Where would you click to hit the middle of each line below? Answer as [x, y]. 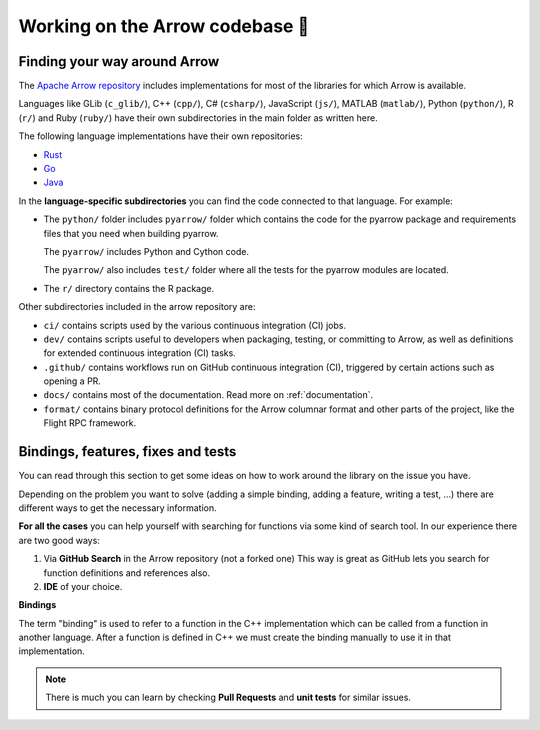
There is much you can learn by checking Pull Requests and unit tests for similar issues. [228, 697]
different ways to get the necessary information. [117, 507]
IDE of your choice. [83, 586]
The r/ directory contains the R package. [129, 288]
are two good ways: [59, 540]
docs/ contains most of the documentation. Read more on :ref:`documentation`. [208, 395]
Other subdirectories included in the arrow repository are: [137, 307]
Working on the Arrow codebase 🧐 [164, 26]
